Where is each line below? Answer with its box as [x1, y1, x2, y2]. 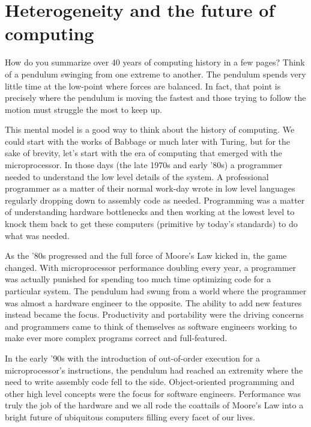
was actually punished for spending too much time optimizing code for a [5, 273, 271, 285]
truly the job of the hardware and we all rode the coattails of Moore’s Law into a [5, 399, 304, 411]
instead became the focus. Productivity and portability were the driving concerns [5, 308, 304, 321]
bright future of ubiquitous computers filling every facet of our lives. [5, 410, 255, 423]
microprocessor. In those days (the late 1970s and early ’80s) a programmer [5, 159, 283, 171]
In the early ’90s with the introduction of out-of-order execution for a [5, 351, 260, 364]
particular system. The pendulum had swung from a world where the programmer [5, 285, 307, 297]
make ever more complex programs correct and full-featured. [5, 332, 228, 344]
